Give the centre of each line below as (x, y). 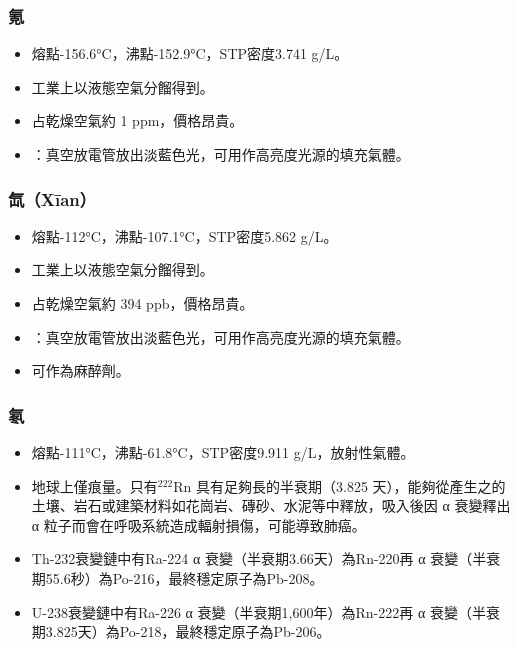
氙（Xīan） (52, 198)
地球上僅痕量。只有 (94, 485)
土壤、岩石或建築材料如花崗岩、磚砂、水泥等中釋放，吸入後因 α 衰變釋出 (271, 505)
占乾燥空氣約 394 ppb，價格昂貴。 (142, 303)
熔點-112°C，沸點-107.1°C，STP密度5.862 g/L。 (184, 235)
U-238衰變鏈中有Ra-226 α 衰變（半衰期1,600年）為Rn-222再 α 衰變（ (251, 611)
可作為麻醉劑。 (80, 370)
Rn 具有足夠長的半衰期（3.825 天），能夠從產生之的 (339, 485)
